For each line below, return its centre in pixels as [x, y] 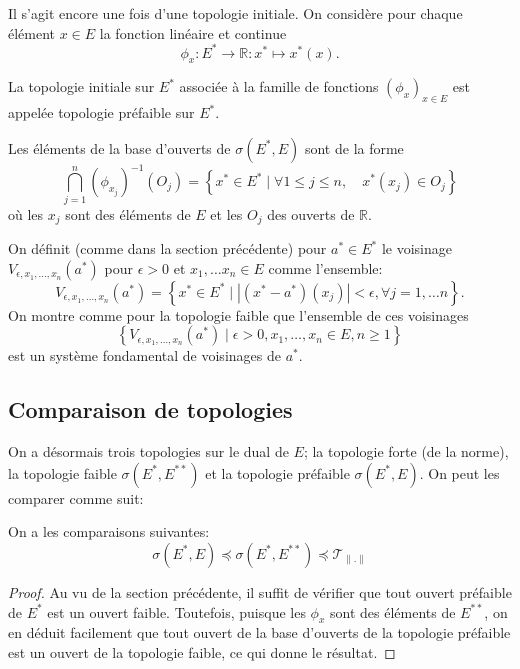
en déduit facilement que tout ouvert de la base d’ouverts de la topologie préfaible [259, 632]
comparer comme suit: [76, 497]
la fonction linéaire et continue [193, 32]
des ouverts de [311, 213]
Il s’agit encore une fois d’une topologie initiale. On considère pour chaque [235, 13]
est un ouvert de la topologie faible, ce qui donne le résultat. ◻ [202, 651]
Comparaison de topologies [150, 409]
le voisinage [416, 248]
